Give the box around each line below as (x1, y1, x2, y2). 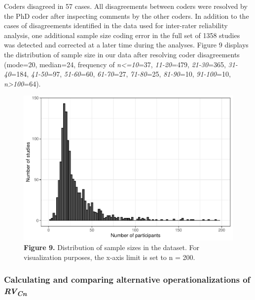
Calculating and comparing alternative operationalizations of (4, 273, 251, 285)
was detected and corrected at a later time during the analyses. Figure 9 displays (4, 40, 249, 50)
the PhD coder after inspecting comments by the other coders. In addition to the (4, 10, 249, 21)
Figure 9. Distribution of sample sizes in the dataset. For (24, 242, 200, 253)
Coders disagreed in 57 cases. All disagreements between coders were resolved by (4, 1, 248, 11)
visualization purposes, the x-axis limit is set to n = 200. (24, 252, 195, 262)
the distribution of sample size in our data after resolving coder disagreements (4, 49, 240, 59)
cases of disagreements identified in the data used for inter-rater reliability (4, 20, 228, 31)
